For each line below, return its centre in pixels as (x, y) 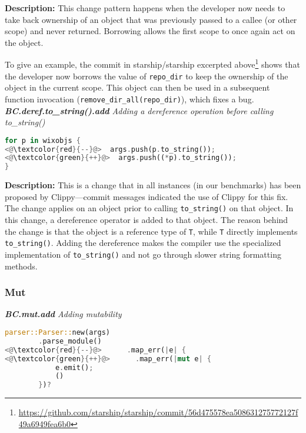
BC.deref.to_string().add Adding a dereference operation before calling (139, 110)
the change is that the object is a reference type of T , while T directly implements (151, 231)
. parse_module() (70, 341)
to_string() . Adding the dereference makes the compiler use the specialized (143, 243)
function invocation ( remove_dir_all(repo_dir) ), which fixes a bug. (129, 99)
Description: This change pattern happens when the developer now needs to (145, 8)
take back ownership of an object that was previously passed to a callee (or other (151, 19)
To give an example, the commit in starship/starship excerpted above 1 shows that (152, 64)
